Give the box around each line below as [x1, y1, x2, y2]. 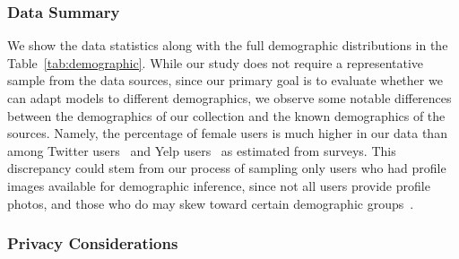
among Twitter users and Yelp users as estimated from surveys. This [7, 141, 396, 160]
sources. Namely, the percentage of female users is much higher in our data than [7, 124, 447, 142]
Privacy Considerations [7, 232, 178, 255]
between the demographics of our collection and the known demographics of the [7, 106, 446, 125]
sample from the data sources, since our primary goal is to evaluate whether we [7, 71, 443, 90]
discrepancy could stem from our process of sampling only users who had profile [7, 159, 446, 177]
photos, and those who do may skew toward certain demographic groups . [7, 194, 414, 212]
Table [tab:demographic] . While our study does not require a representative [7, 53, 424, 72]
